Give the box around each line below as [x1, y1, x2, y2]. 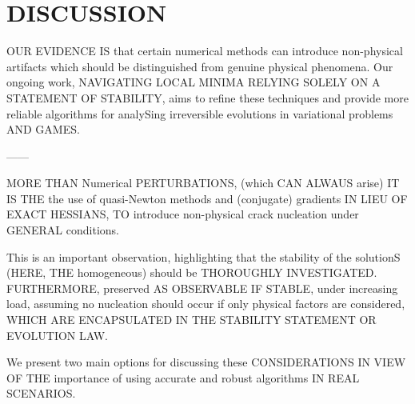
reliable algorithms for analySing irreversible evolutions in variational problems [6, 105, 393, 122]
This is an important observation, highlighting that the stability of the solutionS [6, 248, 401, 265]
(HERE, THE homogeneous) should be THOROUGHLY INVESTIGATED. [6, 264, 377, 281]
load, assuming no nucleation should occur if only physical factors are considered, [6, 295, 405, 312]
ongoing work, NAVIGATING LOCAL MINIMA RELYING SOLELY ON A [6, 74, 381, 90]
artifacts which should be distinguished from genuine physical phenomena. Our [6, 58, 393, 74]
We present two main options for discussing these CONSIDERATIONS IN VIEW [6, 354, 406, 370]
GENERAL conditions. [6, 222, 119, 238]
